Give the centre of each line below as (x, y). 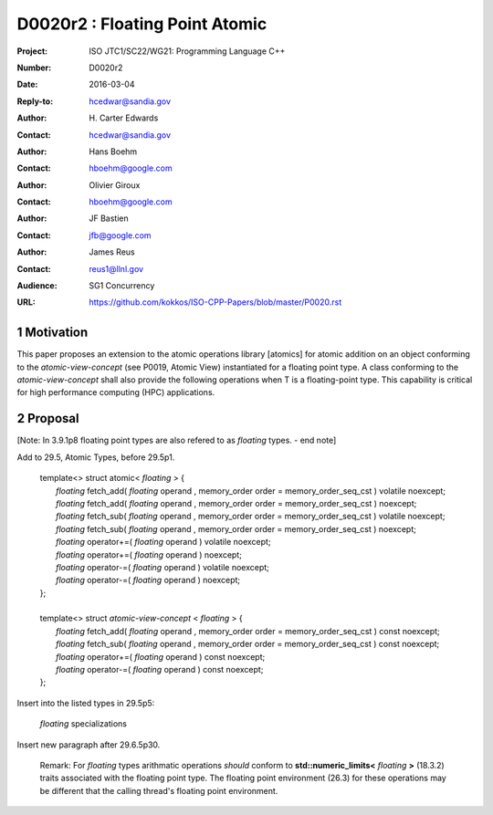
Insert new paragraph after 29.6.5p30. (89, 745)
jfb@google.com (120, 235)
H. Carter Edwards (124, 118)
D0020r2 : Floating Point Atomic (142, 24)
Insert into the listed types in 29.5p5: (86, 703)
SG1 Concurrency (122, 286)
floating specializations (84, 724)
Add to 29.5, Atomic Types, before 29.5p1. (96, 457)
